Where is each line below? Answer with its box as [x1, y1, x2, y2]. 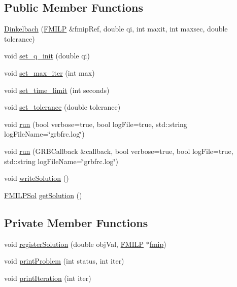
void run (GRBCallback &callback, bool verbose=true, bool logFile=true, [4, 145, 233, 156]
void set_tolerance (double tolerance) [4, 102, 121, 112]
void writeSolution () [4, 173, 69, 183]
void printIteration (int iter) [4, 272, 91, 283]
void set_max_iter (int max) [4, 67, 95, 78]
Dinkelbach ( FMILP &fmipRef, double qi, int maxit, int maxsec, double [4, 23, 228, 34]
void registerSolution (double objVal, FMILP [4, 238, 144, 249]
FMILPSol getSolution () [4, 189, 82, 200]
